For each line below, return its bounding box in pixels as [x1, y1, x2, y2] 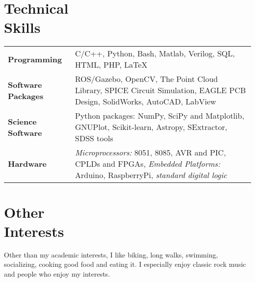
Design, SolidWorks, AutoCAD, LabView [75, 96, 216, 107]
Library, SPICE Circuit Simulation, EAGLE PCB [75, 84, 246, 96]
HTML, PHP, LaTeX [75, 59, 148, 71]
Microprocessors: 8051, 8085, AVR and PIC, [75, 147, 226, 158]
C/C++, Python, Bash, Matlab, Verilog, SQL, [75, 48, 235, 59]
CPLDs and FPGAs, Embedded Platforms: [75, 158, 221, 170]
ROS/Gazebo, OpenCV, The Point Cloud [75, 73, 218, 85]
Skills [4, 17, 41, 37]
